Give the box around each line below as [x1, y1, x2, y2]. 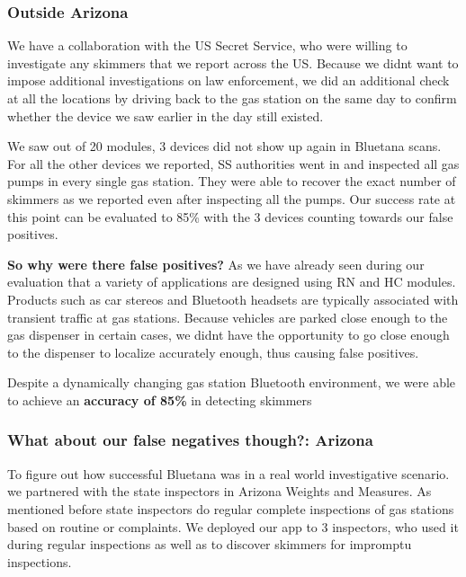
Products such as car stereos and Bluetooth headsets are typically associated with [7, 289, 459, 308]
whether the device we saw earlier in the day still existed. [7, 106, 324, 125]
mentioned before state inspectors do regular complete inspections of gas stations [7, 499, 454, 518]
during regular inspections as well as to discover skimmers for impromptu [7, 535, 412, 554]
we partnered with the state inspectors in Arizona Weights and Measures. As [7, 482, 432, 501]
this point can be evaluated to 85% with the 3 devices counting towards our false [7, 207, 453, 226]
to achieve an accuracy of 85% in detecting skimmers [7, 390, 312, 409]
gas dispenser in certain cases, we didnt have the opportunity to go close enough [7, 325, 450, 344]
